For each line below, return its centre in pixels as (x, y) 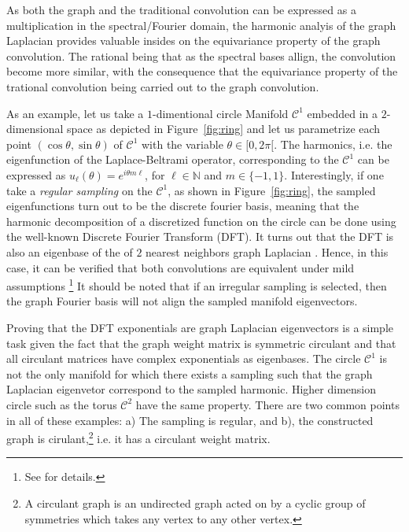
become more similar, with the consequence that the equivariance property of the (202, 71)
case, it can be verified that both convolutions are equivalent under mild (181, 267)
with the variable (182, 144)
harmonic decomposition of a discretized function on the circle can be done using (201, 221)
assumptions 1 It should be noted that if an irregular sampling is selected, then (197, 284)
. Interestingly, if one (334, 174)
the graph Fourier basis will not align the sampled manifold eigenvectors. (182, 301)
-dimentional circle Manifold (221, 113)
